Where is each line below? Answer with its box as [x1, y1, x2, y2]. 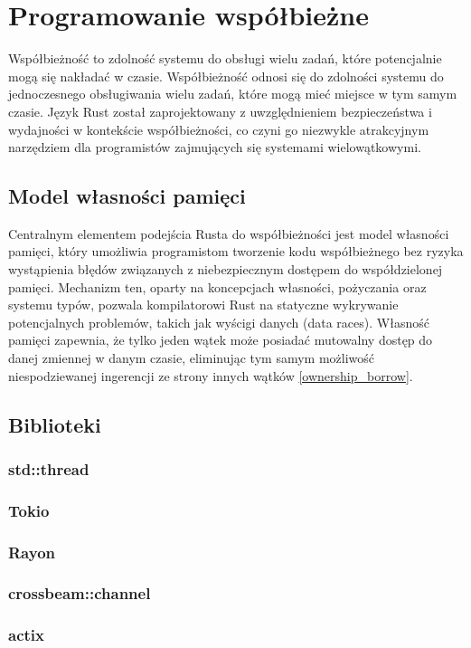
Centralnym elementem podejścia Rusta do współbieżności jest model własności [8, 224, 449, 243]
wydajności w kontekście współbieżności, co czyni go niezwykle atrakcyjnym [8, 119, 429, 138]
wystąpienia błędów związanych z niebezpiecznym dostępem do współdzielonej [8, 260, 443, 279]
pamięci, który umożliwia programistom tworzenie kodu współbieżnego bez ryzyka [8, 242, 464, 261]
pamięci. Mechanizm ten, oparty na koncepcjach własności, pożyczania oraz [8, 277, 427, 296]
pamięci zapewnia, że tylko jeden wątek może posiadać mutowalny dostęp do [8, 330, 433, 349]
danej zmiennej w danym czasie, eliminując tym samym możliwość [8, 348, 374, 367]
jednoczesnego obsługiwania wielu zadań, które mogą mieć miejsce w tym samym [8, 84, 457, 103]
